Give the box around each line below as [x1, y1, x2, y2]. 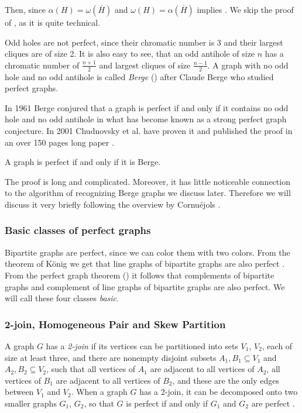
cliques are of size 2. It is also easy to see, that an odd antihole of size [5, 47, 255, 60]
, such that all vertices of [46, 363, 136, 375]
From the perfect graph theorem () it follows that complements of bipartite [5, 269, 274, 281]
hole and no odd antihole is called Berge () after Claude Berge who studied [5, 70, 274, 82]
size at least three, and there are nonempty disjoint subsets [5, 351, 217, 363]
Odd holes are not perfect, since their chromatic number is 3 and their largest [5, 36, 283, 48]
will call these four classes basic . [5, 292, 119, 304]
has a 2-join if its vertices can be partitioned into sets [46, 339, 238, 352]
